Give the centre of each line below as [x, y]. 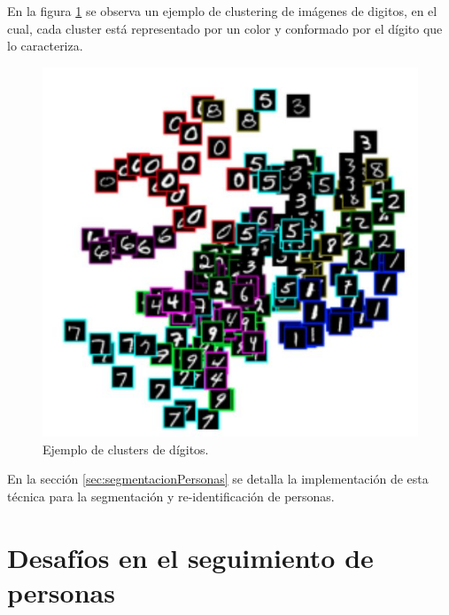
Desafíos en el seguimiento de [190, 557]
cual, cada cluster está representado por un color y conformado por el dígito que [225, 28]
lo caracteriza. [45, 46]
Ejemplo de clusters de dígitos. [126, 449]
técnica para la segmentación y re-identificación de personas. [171, 496]
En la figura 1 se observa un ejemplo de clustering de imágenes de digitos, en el [222, 11]
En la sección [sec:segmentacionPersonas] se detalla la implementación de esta [218, 479]
